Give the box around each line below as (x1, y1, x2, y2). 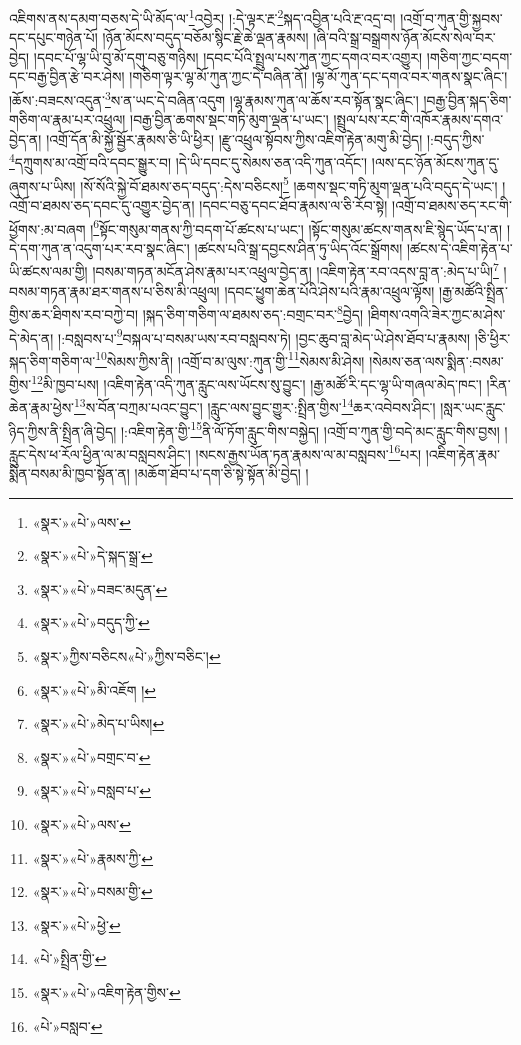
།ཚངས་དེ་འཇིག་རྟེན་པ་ (406, 237, 513, 258)
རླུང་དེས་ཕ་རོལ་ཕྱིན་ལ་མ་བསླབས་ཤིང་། (9, 443, 191, 464)
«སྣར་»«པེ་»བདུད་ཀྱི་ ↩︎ (32, 612, 150, 633)
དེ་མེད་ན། (9, 327, 54, 348)
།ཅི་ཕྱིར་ (474, 327, 511, 348)
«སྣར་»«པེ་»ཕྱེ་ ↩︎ (32, 914, 121, 935)
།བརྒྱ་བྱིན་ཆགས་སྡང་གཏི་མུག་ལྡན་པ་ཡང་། (130, 109, 329, 130)
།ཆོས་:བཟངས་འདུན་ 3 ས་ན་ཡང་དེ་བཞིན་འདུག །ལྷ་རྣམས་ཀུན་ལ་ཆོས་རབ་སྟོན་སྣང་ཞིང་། (9, 87, 419, 110)
